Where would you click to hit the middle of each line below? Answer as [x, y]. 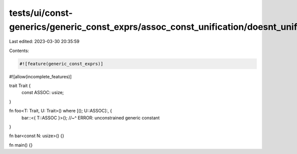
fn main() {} [21, 145]
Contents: [19, 51]
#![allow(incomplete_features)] [40, 76]
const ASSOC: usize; [43, 93]
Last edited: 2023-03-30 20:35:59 [44, 42]
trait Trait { [20, 86]
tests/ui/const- [41, 13]
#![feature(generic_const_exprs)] [61, 64]
